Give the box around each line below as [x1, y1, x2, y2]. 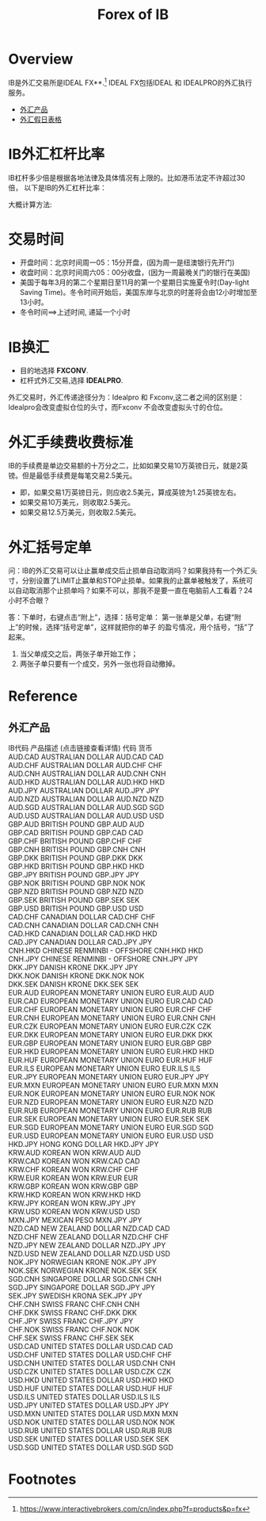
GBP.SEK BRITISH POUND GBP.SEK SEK [8, 896, 140, 905]
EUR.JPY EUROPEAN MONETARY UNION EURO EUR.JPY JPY [8, 1072, 210, 1082]
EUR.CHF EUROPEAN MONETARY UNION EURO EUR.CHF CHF [8, 1005, 212, 1015]
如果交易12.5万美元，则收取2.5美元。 [19, 507, 141, 517]
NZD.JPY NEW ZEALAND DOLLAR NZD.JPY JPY [8, 1240, 166, 1250]
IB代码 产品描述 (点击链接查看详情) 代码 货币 [8, 743, 153, 753]
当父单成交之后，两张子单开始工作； [19, 649, 139, 659]
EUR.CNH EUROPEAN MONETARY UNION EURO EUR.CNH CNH [8, 1013, 216, 1023]
